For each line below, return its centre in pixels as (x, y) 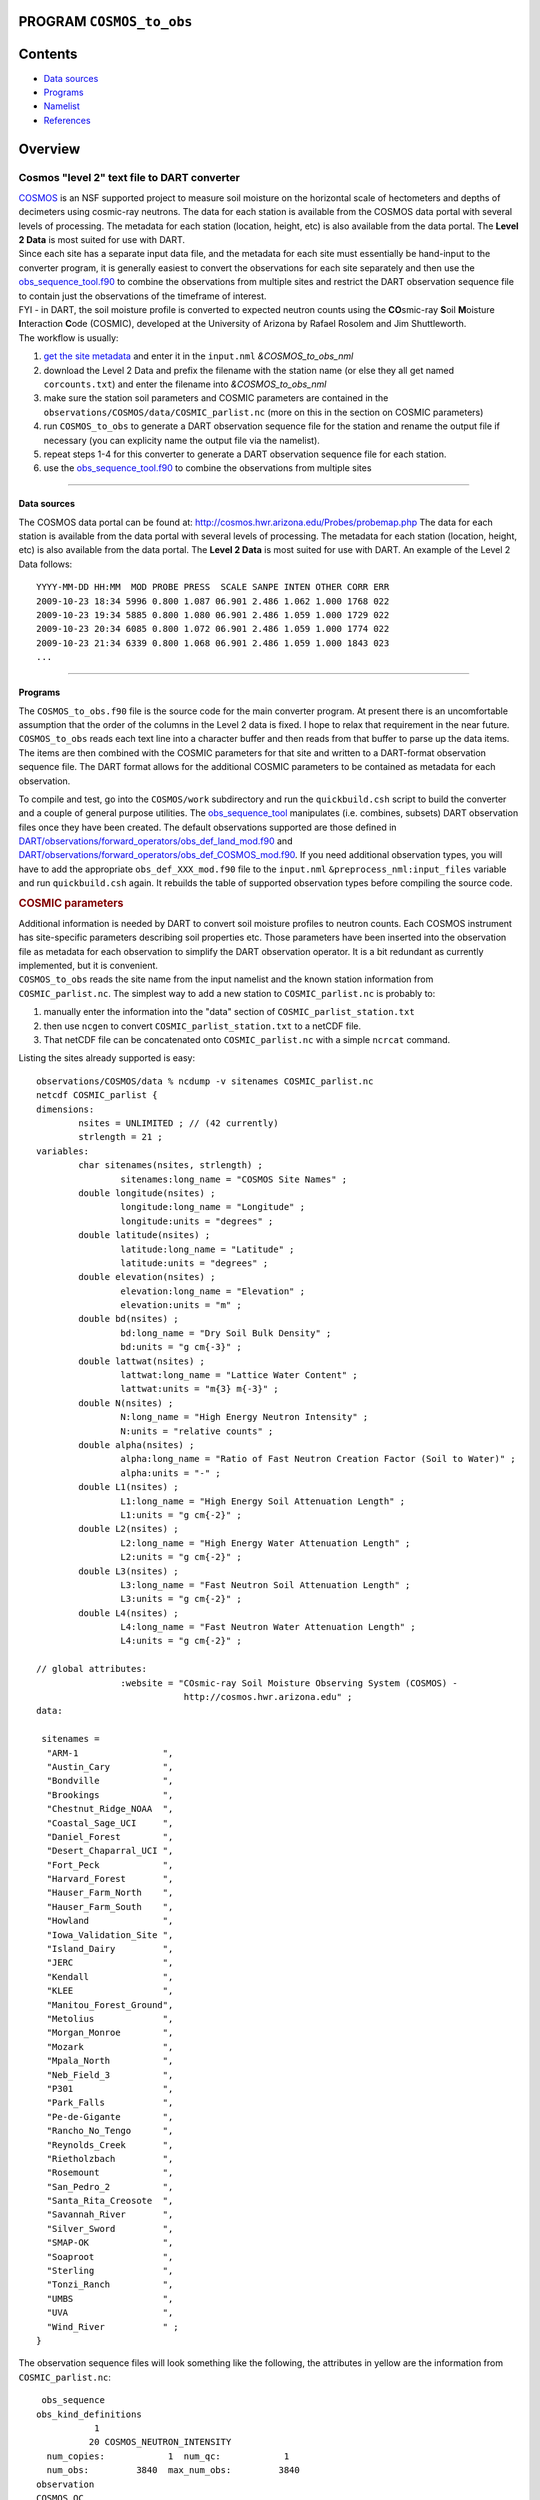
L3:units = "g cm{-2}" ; (181, 1599)
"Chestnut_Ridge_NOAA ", (110, 1809)
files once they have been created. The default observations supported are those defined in (207, 827)
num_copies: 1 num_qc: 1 (168, 2456)
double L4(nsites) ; (128, 1613)
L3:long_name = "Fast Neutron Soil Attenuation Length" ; (265, 1584)
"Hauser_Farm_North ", (110, 1893)
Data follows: (45, 564)
